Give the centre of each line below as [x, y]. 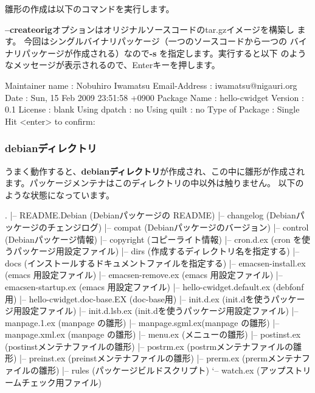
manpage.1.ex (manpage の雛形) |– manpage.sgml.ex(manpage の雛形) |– [142, 322]
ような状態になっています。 [60, 194]
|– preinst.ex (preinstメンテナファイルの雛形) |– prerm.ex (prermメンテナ [161, 358]
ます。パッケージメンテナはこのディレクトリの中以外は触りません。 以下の [154, 183]
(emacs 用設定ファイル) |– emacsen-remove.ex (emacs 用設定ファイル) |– [144, 275]
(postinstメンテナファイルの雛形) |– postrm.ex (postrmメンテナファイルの [149, 346]
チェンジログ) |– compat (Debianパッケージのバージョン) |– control [178, 227]
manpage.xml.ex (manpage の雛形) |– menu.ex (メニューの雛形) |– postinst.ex [153, 334]
